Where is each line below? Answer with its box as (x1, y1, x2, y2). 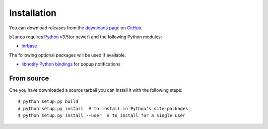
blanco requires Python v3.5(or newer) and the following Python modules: (9, 34, 162, 40)
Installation (9, 7, 57, 18)
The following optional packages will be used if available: (9, 52, 126, 58)
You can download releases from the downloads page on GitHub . (9, 25, 143, 31)
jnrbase (21, 43, 37, 49)
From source (9, 74, 49, 82)
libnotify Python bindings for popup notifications (21, 61, 121, 67)
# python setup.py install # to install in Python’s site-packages (18, 106, 188, 111)
